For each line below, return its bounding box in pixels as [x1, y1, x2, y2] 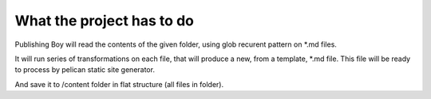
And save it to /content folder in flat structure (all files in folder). [14, 79, 223, 89]
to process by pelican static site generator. [14, 65, 156, 74]
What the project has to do [14, 12, 195, 29]
